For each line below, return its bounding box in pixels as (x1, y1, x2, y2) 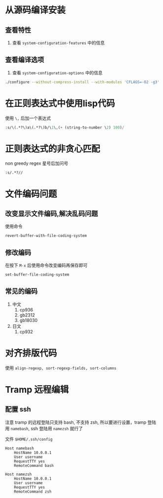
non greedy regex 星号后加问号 (5, 160, 68, 166)
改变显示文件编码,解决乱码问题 (5, 210, 98, 218)
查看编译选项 (5, 55, 44, 64)
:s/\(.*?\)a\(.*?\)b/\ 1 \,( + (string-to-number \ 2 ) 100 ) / (5, 125, 125, 130)
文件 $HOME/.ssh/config (5, 436, 53, 442)
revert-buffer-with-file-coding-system (5, 233, 87, 238)
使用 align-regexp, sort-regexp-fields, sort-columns (5, 364, 117, 371)
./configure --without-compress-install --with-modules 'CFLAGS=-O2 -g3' (5, 80, 160, 85)
